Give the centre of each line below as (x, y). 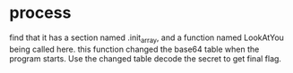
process (40, 13)
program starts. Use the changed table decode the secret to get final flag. (146, 58)
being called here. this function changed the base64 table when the (134, 49)
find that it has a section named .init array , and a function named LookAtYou (147, 38)
